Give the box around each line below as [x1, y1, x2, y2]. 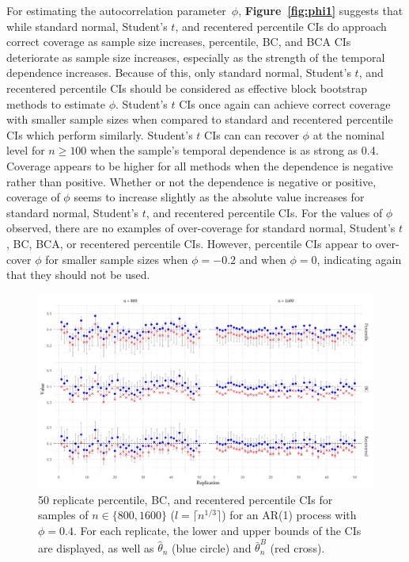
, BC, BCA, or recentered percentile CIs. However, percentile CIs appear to [6, 235, 372, 251]
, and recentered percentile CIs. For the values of [146, 204, 383, 220]
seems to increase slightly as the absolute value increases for [74, 189, 365, 205]
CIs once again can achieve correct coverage [179, 95, 391, 112]
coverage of [6, 189, 60, 205]
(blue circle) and [172, 539, 252, 556]
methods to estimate [6, 95, 105, 112]
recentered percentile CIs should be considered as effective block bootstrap [6, 79, 367, 96]
